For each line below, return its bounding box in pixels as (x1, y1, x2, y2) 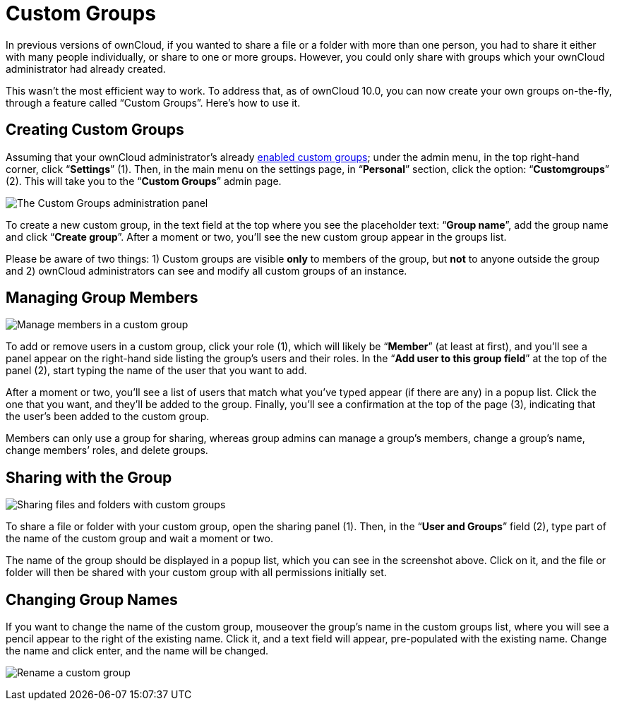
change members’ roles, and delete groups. (6, 444, 208, 457)
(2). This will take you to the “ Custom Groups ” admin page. (6, 174, 282, 187)
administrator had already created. (6, 62, 166, 75)
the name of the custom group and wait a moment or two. (6, 532, 273, 545)
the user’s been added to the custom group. (6, 410, 210, 423)
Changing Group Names (6, 590, 178, 609)
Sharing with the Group (6, 468, 172, 486)
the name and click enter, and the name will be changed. (6, 645, 268, 657)
